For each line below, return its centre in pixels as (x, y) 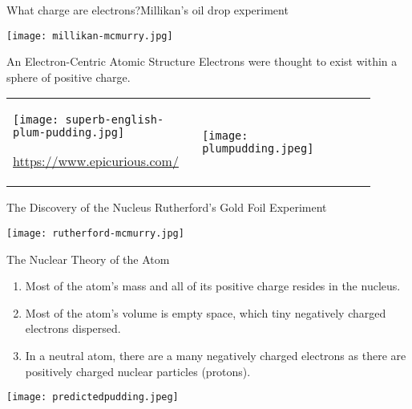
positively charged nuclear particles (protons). (138, 371)
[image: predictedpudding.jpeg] (93, 397)
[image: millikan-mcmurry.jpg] (90, 36)
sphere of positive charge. (69, 77)
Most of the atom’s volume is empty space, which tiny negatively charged (206, 312)
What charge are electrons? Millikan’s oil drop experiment (147, 10)
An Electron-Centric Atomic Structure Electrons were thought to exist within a (202, 61)
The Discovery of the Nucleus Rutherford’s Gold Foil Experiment (167, 207)
